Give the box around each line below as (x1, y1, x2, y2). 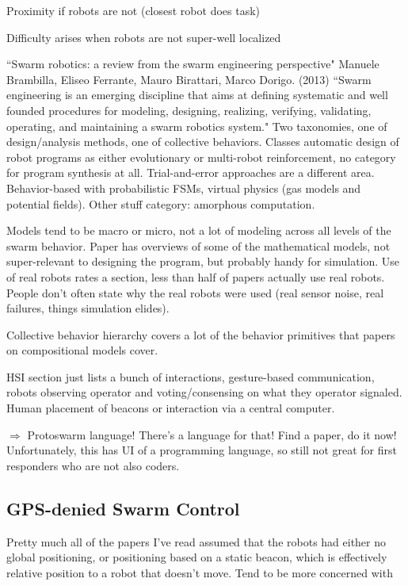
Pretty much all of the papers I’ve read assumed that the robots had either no (6, 533, 387, 550)
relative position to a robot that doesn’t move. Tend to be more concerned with (6, 564, 393, 580)
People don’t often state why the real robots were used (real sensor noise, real (6, 284, 384, 301)
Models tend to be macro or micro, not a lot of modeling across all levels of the (6, 222, 391, 239)
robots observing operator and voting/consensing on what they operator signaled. (6, 384, 402, 400)
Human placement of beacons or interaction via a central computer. (6, 400, 335, 416)
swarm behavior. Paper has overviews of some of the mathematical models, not (6, 237, 391, 254)
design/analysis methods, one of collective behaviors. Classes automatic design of (6, 133, 399, 150)
